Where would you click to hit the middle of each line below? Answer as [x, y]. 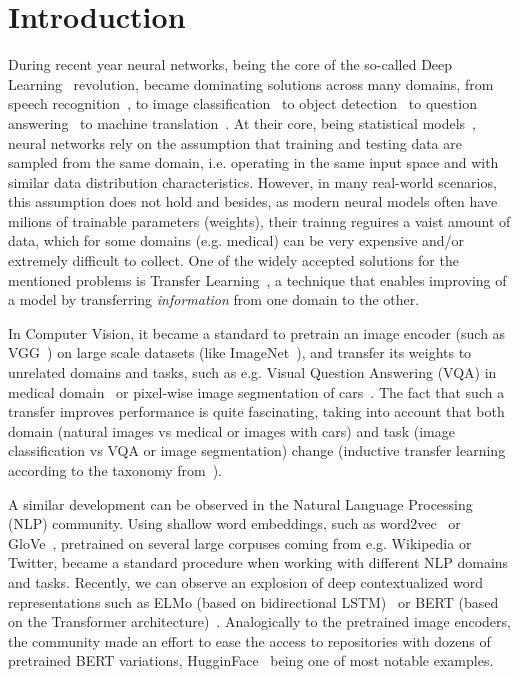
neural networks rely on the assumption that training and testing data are [235, 142]
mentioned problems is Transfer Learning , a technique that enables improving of [257, 279]
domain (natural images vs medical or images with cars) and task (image [231, 430]
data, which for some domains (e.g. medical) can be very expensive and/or [236, 240]
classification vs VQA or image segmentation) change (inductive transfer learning [257, 450]
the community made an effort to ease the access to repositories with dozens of [249, 640]
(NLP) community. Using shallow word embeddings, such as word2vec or [234, 523]
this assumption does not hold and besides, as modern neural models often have [253, 201]
